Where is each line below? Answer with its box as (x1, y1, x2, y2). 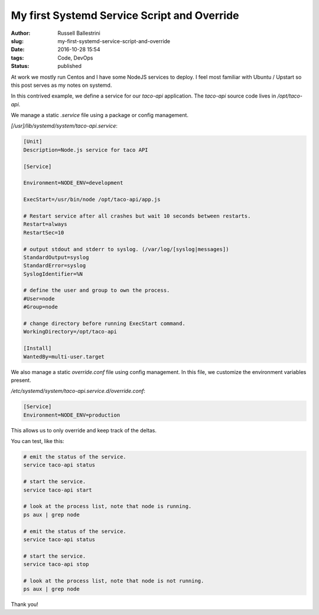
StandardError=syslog (23, 262, 86, 269)
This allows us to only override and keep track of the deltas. (11, 427, 157, 434)
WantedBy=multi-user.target (23, 353, 105, 360)
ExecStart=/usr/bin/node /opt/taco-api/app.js (23, 196, 161, 203)
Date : (11, 46, 25, 53)
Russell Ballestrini (57, 30, 100, 37)
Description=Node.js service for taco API (23, 147, 148, 153)
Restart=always (23, 221, 67, 227)
